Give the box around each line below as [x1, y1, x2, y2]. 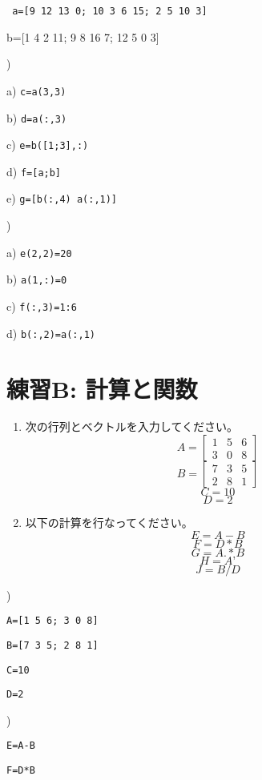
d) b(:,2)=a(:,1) [6, 324, 95, 341]
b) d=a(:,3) [6, 109, 67, 126]
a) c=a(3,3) [6, 82, 67, 99]
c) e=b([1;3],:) [6, 136, 89, 153]
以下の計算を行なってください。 [25, 514, 193, 531]
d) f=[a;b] [6, 163, 62, 179]
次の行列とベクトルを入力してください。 [25, 418, 238, 435]
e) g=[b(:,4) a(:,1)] [6, 190, 118, 207]
